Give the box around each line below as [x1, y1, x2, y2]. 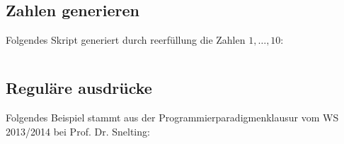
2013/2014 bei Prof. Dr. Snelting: [6, 124, 150, 138]
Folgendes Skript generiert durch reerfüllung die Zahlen [6, 32, 246, 47]
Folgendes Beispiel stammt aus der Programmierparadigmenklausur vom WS [6, 110, 339, 124]
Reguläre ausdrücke [6, 77, 152, 99]
